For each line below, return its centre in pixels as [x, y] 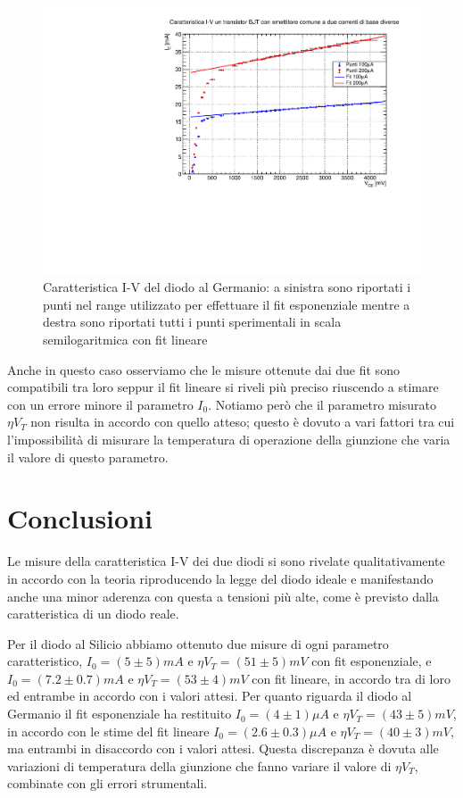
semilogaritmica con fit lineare [125, 340]
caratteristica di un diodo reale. [93, 614]
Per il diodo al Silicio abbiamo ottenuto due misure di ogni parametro [198, 643]
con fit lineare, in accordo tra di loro [351, 678]
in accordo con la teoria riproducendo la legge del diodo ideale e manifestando [220, 578]
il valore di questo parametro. [88, 457]
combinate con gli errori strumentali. [107, 783]
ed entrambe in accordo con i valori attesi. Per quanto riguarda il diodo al [210, 696]
